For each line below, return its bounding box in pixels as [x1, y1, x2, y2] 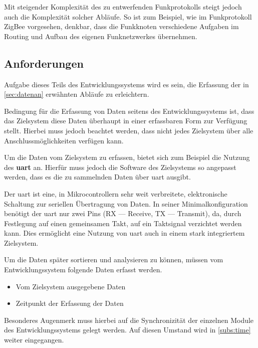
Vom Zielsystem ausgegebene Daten [16, 281, 126, 291]
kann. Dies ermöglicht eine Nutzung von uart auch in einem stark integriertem [4, 228, 245, 238]
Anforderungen [4, 55, 84, 71]
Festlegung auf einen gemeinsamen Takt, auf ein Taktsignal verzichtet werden [4, 218, 242, 228]
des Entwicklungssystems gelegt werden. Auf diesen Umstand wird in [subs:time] [4, 324, 251, 335]
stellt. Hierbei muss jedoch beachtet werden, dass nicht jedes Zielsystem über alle [4, 125, 253, 135]
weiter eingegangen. [4, 334, 64, 345]
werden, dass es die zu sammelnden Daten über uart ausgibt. [4, 171, 191, 182]
